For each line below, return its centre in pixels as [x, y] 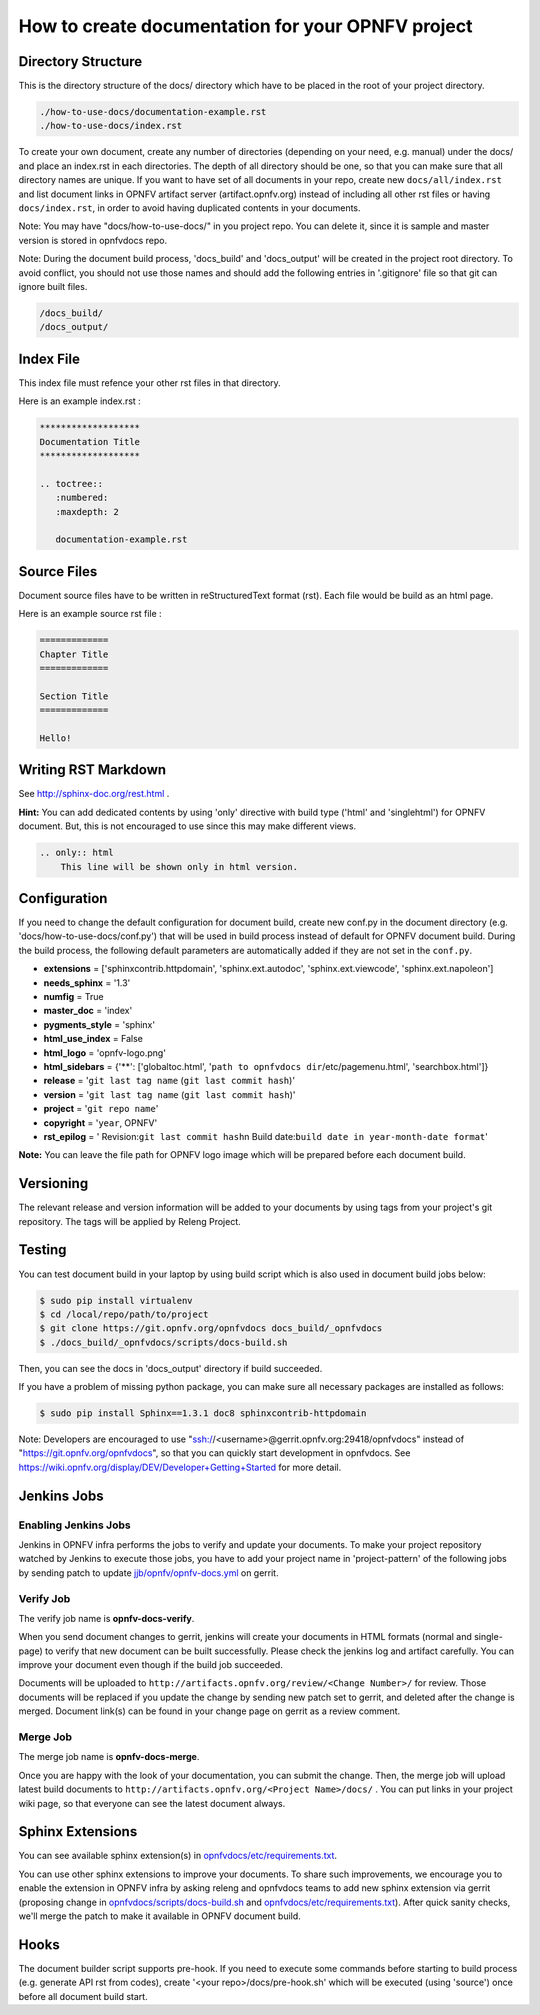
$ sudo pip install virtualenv [116, 1300]
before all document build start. [83, 1996]
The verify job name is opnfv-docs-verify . [106, 1618]
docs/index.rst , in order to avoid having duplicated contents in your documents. [189, 207]
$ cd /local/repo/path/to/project [124, 1314]
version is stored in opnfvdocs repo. [93, 240]
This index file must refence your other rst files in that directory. [150, 382]
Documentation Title [89, 441]
